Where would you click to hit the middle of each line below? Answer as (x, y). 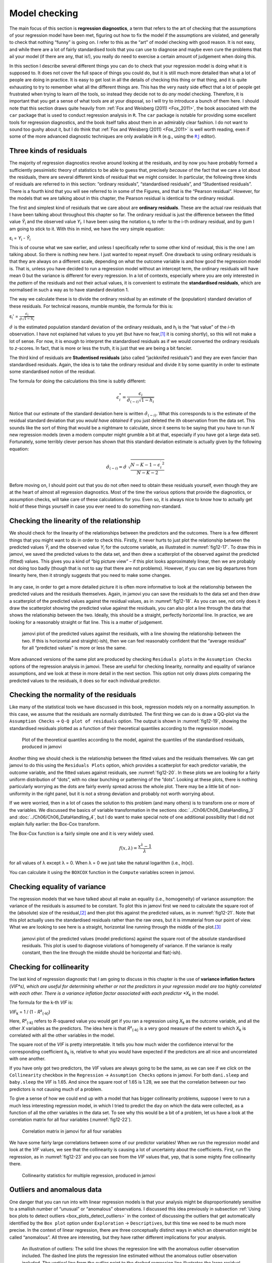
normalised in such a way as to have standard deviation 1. (69, 289)
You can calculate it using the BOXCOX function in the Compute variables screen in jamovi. (102, 872)
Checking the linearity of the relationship (75, 521)
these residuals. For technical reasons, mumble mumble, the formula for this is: (91, 306)
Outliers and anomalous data (55, 1190)
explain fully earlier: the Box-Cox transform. (55, 824)
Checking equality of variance (58, 887)
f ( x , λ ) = (128, 848)
